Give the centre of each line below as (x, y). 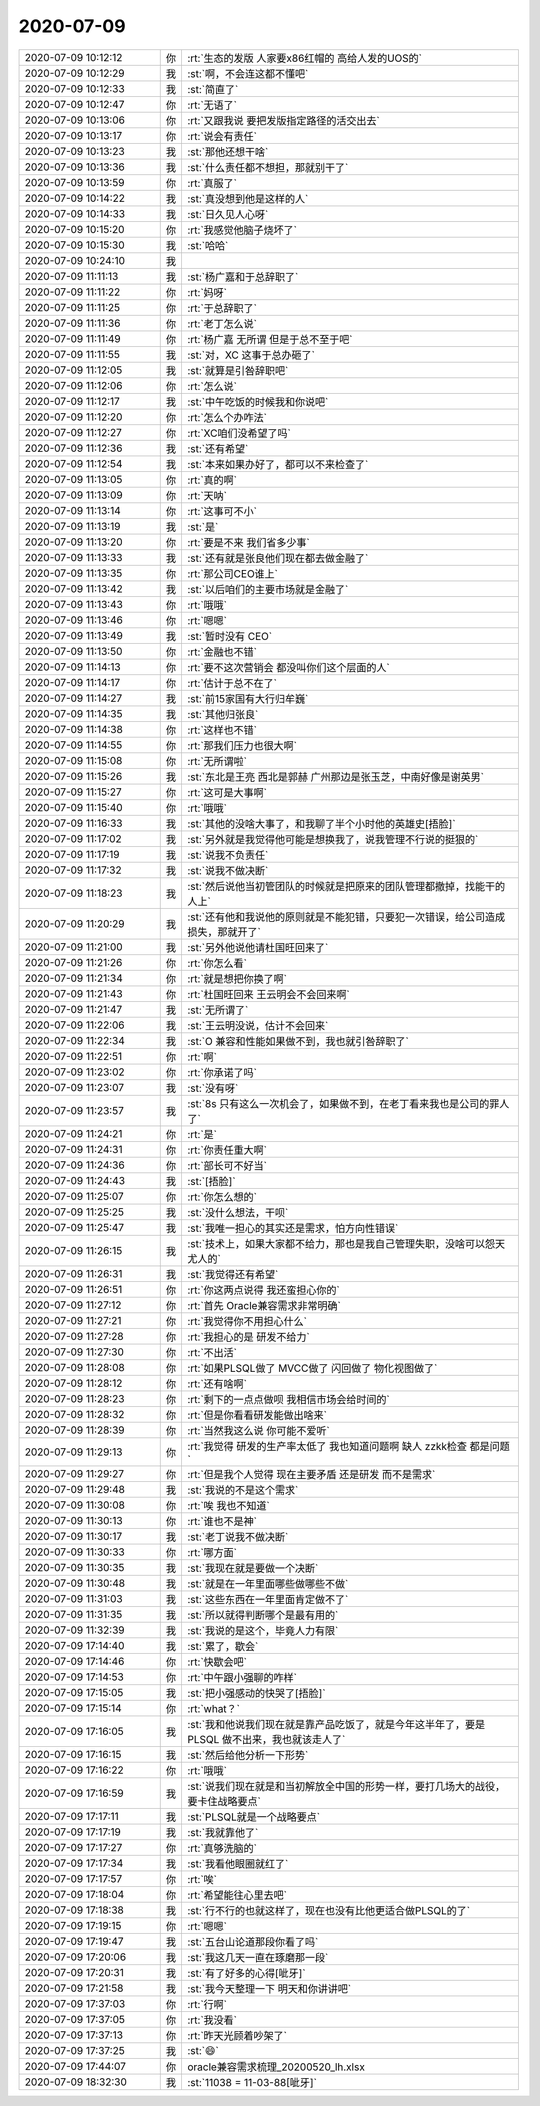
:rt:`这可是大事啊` (226, 792)
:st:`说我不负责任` (227, 855)
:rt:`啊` (201, 1057)
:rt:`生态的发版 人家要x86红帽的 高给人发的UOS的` (304, 58)
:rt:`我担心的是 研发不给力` (248, 1337)
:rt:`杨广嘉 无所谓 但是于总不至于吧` (269, 339)
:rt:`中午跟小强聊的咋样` (241, 1677)
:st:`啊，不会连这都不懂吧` (247, 73)
